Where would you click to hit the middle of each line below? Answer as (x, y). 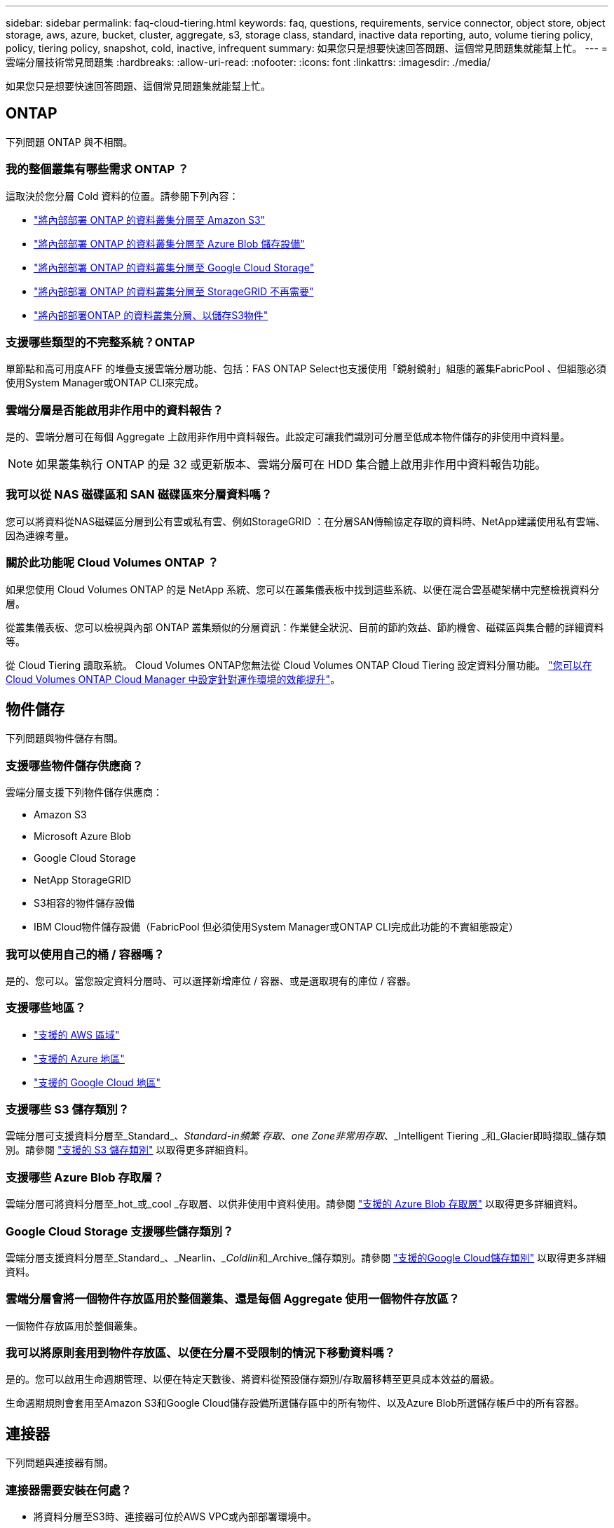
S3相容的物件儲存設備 (84, 903)
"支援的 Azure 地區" (79, 1058)
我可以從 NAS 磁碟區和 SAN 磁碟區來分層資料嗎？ (139, 495)
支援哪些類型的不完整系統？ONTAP (101, 342)
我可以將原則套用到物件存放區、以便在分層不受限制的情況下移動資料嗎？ (201, 1353)
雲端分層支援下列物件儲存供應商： (84, 792)
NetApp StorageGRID (83, 880)
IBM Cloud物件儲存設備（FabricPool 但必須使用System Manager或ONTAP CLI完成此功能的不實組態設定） (276, 927)
